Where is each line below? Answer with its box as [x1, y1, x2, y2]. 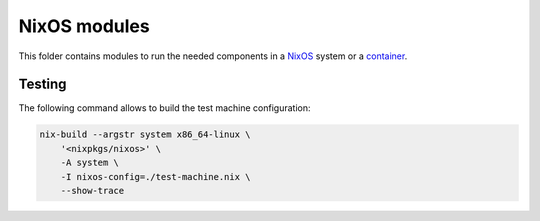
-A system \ [60, 157, 120, 169]
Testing [18, 76, 67, 93]
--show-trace [60, 185, 125, 196]
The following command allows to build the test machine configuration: [18, 102, 311, 114]
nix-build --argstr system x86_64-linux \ [39, 129, 251, 140]
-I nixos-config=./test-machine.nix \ [60, 171, 251, 182]
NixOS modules [18, 15, 150, 37]
